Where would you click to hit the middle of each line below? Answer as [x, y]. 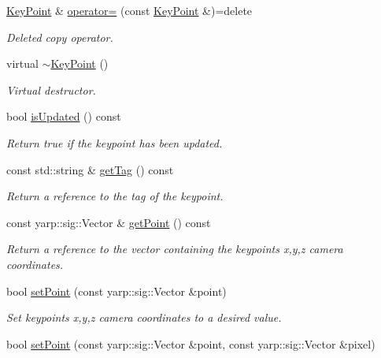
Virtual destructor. [51, 89]
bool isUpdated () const [64, 116]
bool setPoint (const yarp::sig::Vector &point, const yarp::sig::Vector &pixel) [191, 343]
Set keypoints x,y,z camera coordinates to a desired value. [144, 317]
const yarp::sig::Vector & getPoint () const [109, 222]
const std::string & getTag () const [90, 169]
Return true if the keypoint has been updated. [115, 142]
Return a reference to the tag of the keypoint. [115, 196]
